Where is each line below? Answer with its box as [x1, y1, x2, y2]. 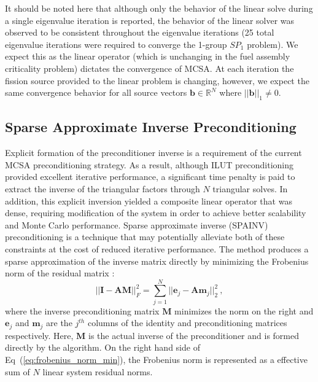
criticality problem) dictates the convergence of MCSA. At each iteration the [5, 61, 294, 74]
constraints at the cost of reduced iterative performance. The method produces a [5, 242, 309, 255]
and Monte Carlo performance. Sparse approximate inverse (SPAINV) [5, 218, 268, 231]
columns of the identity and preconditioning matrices [87, 316, 287, 329]
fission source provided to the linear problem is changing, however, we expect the [5, 74, 309, 87]
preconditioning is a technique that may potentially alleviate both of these [5, 230, 285, 243]
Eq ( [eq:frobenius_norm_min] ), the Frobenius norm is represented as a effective [5, 353, 308, 366]
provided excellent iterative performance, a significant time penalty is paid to [5, 170, 295, 183]
